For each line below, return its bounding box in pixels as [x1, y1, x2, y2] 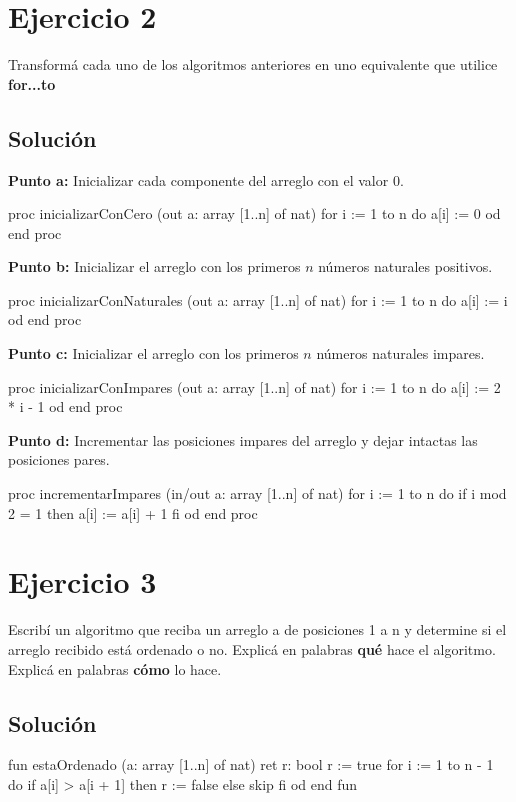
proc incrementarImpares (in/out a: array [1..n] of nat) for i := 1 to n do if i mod [8, 483, 507, 504]
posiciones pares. [8, 449, 110, 470]
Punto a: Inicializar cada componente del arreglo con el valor [8, 169, 389, 190]
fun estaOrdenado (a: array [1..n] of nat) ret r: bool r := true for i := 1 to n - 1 [8, 754, 494, 775]
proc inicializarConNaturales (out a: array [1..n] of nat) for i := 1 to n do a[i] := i [8, 289, 508, 310]
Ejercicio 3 [8, 561, 157, 602]
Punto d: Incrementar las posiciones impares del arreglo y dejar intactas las [8, 429, 478, 450]
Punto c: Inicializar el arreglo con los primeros [8, 343, 299, 364]
